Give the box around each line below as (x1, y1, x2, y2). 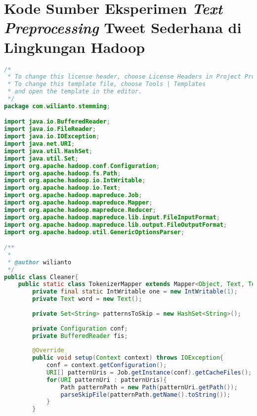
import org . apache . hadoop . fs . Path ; (4, 169, 121, 177)
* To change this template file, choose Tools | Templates (7, 81, 206, 88)
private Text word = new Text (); (32, 295, 142, 303)
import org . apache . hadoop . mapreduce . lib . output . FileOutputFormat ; (4, 221, 227, 228)
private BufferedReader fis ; (32, 332, 128, 339)
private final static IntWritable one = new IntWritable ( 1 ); (32, 288, 238, 295)
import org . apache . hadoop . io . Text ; (4, 184, 121, 192)
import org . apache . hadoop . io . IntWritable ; (4, 177, 146, 184)
